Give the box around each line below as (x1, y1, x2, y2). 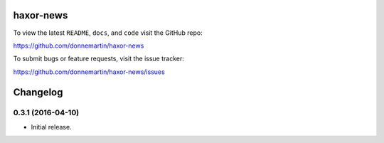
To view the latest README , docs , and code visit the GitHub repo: (13, 28, 203, 37)
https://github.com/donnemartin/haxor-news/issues (13, 68, 165, 76)
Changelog (13, 86, 63, 98)
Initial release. (31, 122, 72, 131)
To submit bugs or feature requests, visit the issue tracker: (13, 54, 184, 63)
